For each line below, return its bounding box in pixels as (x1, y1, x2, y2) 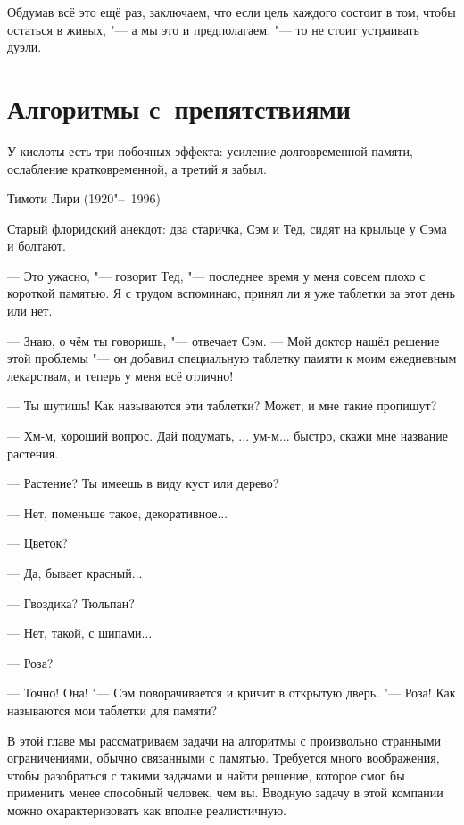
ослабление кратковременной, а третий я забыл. (7, 159, 267, 177)
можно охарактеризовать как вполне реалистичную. (7, 800, 287, 819)
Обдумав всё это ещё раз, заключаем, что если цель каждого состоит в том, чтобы (7, 3, 456, 21)
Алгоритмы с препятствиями (7, 89, 351, 126)
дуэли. (7, 37, 42, 56)
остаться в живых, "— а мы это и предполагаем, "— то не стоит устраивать (7, 20, 419, 38)
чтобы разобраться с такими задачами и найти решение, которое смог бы (7, 765, 405, 784)
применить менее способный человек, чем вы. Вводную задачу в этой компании (7, 783, 443, 802)
